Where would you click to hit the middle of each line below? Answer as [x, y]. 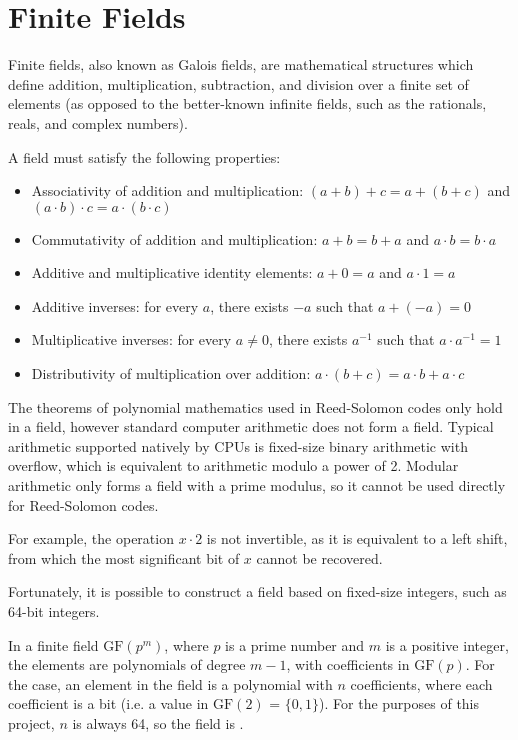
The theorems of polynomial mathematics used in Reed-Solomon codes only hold [255, 406]
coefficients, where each [421, 683]
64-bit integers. [54, 611]
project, [31, 722]
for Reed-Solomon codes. [83, 504]
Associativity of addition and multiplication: [167, 190]
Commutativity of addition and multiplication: [174, 238]
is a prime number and [295, 644]
